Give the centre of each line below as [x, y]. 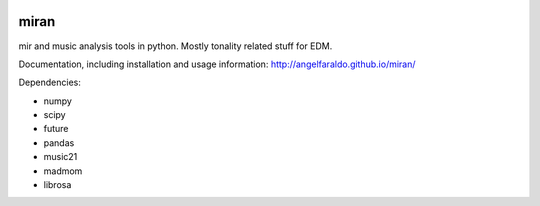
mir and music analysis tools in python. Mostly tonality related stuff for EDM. [175, 46]
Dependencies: [50, 82]
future [56, 129]
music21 [60, 157]
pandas [59, 142]
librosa [57, 185]
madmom [63, 171]
